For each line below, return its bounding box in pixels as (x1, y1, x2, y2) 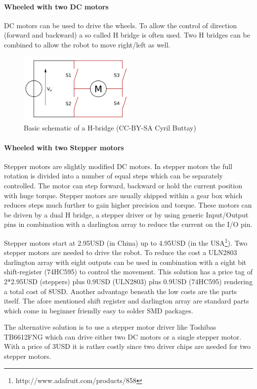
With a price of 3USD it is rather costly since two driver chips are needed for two (4, 341, 251, 351)
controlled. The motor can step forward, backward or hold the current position (4, 180, 242, 190)
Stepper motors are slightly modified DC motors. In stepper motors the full (4, 161, 233, 171)
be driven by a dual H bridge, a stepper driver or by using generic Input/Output (4, 209, 249, 219)
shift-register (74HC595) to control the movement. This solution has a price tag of (4, 266, 253, 277)
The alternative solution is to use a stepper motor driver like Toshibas (4, 322, 216, 332)
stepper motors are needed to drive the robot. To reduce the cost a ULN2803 (4, 247, 237, 258)
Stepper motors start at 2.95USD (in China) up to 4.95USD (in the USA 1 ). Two (4, 236, 248, 248)
